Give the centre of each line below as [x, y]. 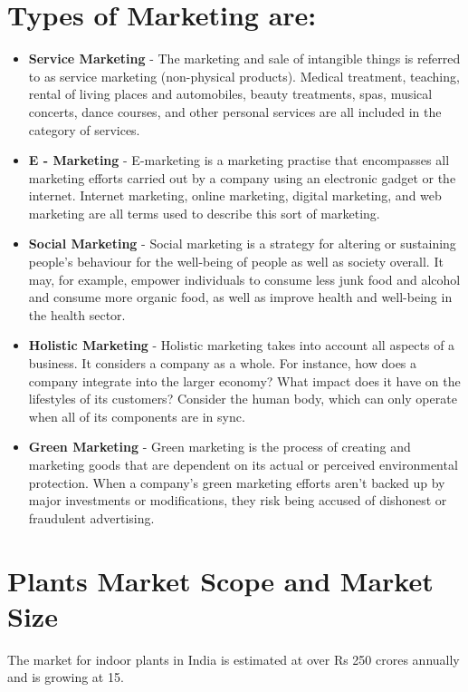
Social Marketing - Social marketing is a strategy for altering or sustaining [242, 244]
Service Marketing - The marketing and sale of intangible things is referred [244, 58]
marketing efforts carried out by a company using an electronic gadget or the [242, 177]
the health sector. [77, 314]
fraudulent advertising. [91, 517]
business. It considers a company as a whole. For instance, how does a [223, 363]
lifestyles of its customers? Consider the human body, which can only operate [243, 399]
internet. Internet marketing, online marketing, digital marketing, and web [235, 195]
